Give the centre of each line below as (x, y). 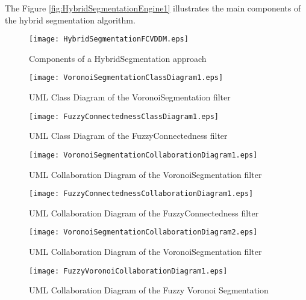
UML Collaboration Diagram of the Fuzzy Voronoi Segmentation (149, 290)
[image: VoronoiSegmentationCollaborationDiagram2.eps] (143, 232)
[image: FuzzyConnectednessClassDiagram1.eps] (124, 116)
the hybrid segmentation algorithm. (70, 20)
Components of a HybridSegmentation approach (118, 58)
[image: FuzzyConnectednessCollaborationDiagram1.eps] (141, 194)
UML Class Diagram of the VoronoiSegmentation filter (130, 97)
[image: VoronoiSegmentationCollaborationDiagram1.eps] (143, 155)
